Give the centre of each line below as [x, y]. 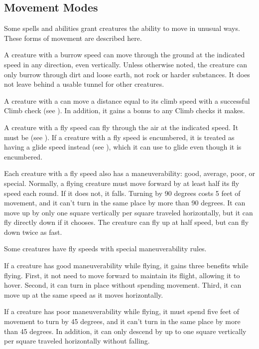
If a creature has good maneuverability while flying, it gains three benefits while [126, 265]
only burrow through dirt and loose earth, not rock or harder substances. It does [127, 74]
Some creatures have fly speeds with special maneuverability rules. [105, 249]
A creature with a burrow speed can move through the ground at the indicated [125, 55]
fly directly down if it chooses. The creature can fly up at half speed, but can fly [127, 222]
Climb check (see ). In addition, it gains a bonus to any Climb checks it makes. [125, 110]
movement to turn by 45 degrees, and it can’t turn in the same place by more [122, 321]
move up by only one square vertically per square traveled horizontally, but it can [129, 212]
